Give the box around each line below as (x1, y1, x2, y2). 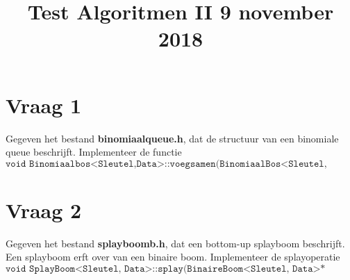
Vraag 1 (6, 90, 82, 119)
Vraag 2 (6, 195, 82, 224)
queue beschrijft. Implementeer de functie (6, 145, 182, 159)
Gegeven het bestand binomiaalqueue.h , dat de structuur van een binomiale (6, 131, 339, 145)
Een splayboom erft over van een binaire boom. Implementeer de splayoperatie (6, 249, 340, 264)
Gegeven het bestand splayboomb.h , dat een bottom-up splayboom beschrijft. (6, 236, 345, 250)
